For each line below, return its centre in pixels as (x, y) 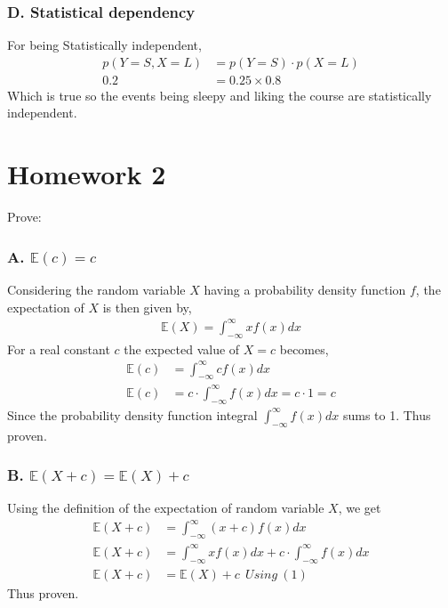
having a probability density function (305, 289)
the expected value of (182, 349)
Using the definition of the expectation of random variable (166, 508)
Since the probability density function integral (132, 414)
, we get (360, 508)
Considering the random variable (96, 289)
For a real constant (59, 349)
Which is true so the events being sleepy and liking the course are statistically (220, 95)
